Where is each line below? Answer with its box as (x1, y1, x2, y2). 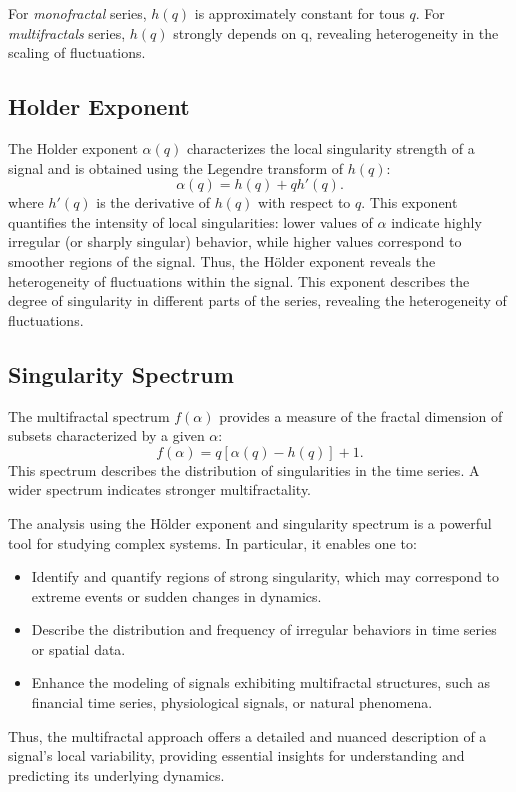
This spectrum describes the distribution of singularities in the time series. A (8, 459, 480, 480)
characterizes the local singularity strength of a (186, 137, 475, 158)
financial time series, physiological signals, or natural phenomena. (31, 692, 433, 713)
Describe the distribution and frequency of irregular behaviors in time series (31, 619, 497, 640)
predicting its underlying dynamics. (8, 764, 225, 785)
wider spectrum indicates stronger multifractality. (8, 479, 312, 500)
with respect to (258, 192, 351, 213)
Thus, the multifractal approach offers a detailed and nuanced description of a (8, 725, 487, 746)
